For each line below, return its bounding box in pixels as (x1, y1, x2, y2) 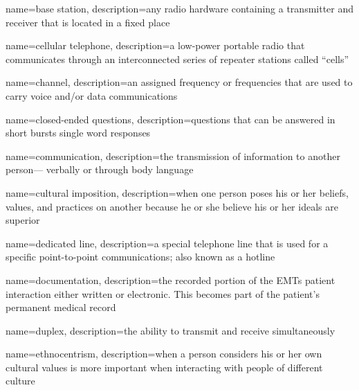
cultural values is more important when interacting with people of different (6, 360, 323, 374)
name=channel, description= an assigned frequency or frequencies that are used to (6, 75, 353, 89)
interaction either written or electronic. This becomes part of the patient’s (6, 286, 320, 301)
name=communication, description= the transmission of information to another (6, 148, 340, 163)
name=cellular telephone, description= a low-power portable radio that (6, 38, 305, 53)
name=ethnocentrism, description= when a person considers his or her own (6, 346, 322, 361)
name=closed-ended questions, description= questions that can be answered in (6, 112, 335, 126)
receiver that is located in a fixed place (6, 15, 170, 29)
